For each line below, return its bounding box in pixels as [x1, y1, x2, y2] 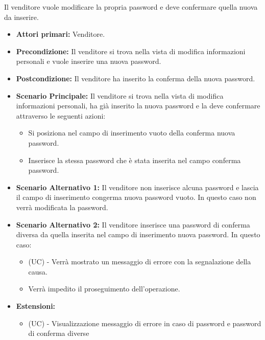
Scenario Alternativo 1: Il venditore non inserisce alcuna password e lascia [16, 182, 259, 192]
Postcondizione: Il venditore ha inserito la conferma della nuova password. [16, 73, 255, 83]
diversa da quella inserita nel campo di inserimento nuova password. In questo [16, 229, 260, 240]
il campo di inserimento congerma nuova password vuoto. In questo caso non [16, 192, 256, 202]
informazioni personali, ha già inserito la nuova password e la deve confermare [16, 100, 260, 111]
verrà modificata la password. [16, 201, 108, 212]
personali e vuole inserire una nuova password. [16, 56, 161, 66]
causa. [28, 266, 48, 277]
